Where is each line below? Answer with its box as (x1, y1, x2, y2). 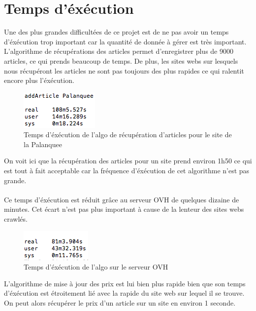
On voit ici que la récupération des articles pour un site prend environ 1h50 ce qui (4, 155, 252, 166)
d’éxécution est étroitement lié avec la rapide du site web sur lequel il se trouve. (4, 288, 245, 298)
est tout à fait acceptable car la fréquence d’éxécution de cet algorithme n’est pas (4, 165, 250, 176)
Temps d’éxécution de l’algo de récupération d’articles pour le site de (24, 129, 232, 140)
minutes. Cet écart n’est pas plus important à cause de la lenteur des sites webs (4, 204, 244, 214)
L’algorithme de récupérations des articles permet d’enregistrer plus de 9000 (4, 46, 233, 56)
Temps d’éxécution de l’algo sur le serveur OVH (24, 262, 168, 272)
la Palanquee (24, 139, 62, 149)
